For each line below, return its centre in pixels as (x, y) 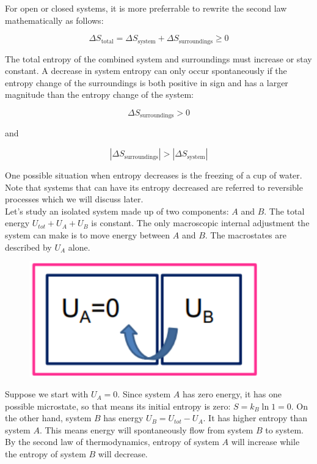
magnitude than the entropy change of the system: (99, 94)
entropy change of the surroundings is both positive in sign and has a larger (147, 82)
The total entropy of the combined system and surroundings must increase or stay (158, 58)
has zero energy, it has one (232, 394)
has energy (123, 418)
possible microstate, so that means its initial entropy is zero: (118, 406)
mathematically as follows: (54, 20)
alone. (79, 247)
